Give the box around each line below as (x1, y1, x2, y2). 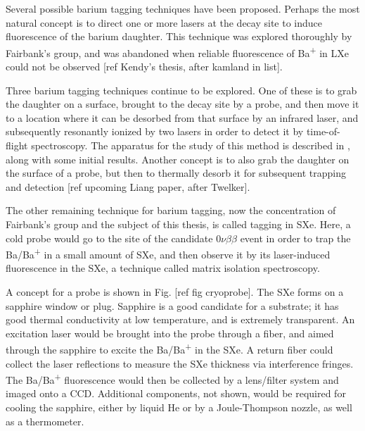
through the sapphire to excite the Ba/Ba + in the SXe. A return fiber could (6, 340, 333, 357)
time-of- (306, 124, 340, 139)
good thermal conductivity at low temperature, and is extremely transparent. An (6, 312, 355, 327)
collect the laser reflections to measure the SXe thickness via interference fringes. (6, 356, 354, 370)
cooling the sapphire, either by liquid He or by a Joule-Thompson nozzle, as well (6, 400, 352, 415)
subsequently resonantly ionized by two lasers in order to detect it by (6, 124, 304, 139)
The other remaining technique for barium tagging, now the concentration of (6, 203, 336, 218)
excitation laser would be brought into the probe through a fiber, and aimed (6, 325, 334, 340)
